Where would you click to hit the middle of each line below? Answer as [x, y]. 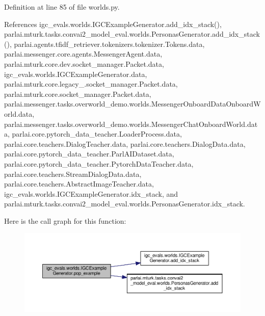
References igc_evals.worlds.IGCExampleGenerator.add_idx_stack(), [113, 24]
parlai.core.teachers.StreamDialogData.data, [73, 174]
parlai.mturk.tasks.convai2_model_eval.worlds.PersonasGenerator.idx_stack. [125, 204]
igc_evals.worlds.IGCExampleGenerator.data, [76, 74]
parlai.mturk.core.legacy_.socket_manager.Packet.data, [91, 84]
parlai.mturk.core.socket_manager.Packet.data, [78, 94]
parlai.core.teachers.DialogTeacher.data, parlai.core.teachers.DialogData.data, [125, 143]
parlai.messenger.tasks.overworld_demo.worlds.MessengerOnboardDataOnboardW [132, 104]
